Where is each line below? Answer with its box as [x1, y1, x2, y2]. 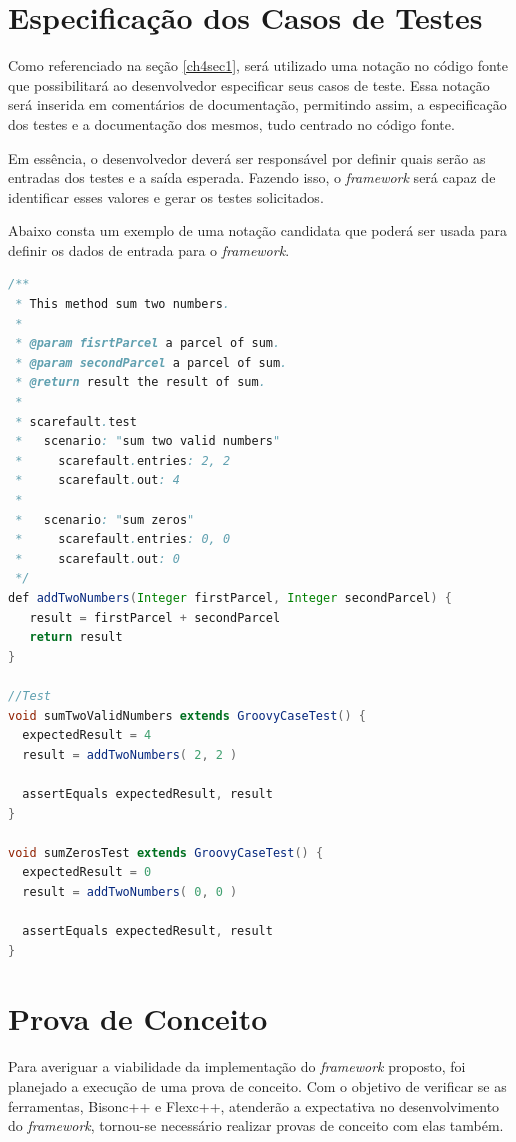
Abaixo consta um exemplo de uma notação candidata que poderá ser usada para [8, 220, 507, 241]
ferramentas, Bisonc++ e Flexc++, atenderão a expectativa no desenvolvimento [8, 1095, 500, 1116]
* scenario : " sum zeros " [15, 512, 195, 527]
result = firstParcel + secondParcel [29, 610, 281, 625]
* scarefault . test [15, 414, 137, 429]
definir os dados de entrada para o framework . [8, 239, 290, 260]
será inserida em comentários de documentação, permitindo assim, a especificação [8, 94, 507, 115]
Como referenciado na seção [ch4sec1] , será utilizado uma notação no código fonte [8, 55, 509, 76]
